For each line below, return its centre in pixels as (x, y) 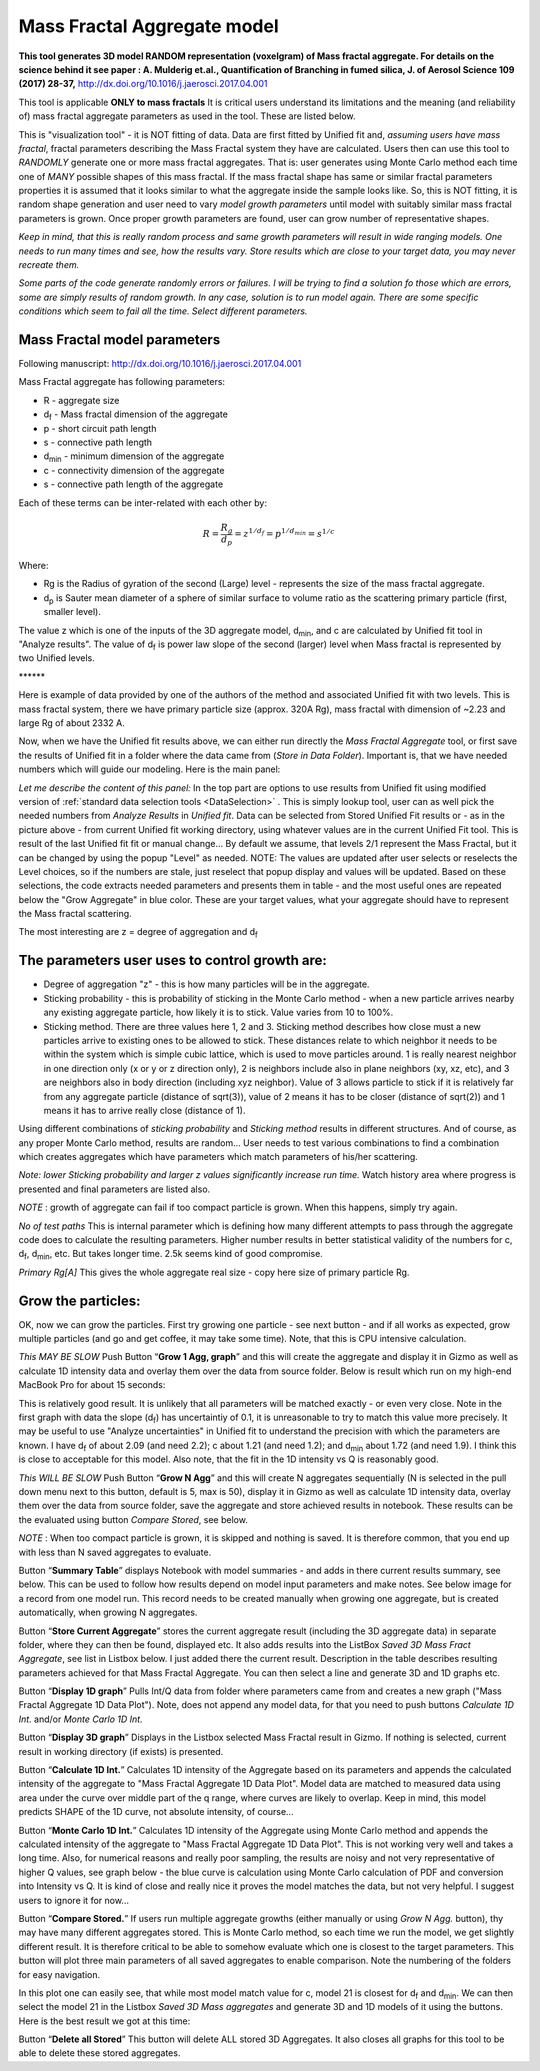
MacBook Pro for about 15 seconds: (92, 1385)
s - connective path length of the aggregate (133, 484)
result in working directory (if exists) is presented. (121, 1751)
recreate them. (49, 265)
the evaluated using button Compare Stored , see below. (133, 1519)
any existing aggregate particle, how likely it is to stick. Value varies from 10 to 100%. (218, 1012)
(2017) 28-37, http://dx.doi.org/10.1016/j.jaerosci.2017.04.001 (143, 84)
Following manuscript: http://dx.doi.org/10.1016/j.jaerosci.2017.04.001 (160, 364)
